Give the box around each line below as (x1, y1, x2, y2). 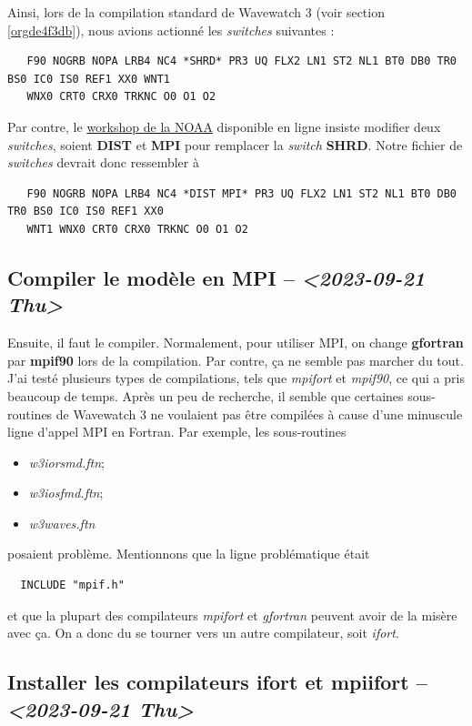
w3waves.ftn (28, 513, 95, 532)
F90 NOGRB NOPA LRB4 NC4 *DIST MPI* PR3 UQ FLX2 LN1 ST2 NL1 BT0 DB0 (26, 187, 457, 200)
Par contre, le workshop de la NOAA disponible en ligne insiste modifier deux (7, 116, 441, 136)
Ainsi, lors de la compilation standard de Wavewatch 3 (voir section (7, 3, 385, 21)
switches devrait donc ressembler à (7, 153, 199, 172)
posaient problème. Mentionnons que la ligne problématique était (7, 544, 370, 563)
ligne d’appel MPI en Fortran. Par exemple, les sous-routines (7, 422, 346, 441)
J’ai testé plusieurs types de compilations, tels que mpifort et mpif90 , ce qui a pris (7, 368, 465, 388)
